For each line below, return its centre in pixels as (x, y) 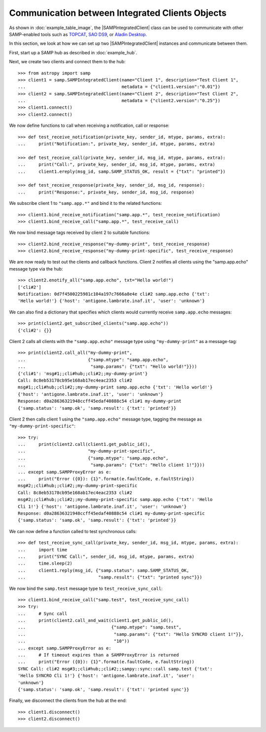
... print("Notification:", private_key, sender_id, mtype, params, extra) (116, 144)
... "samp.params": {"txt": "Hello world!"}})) (107, 367)
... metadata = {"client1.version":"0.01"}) (119, 87)
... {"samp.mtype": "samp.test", (100, 627)
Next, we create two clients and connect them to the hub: (67, 62)
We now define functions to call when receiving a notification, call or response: (89, 125)
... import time (43, 550)
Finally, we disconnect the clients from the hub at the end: (68, 700)
